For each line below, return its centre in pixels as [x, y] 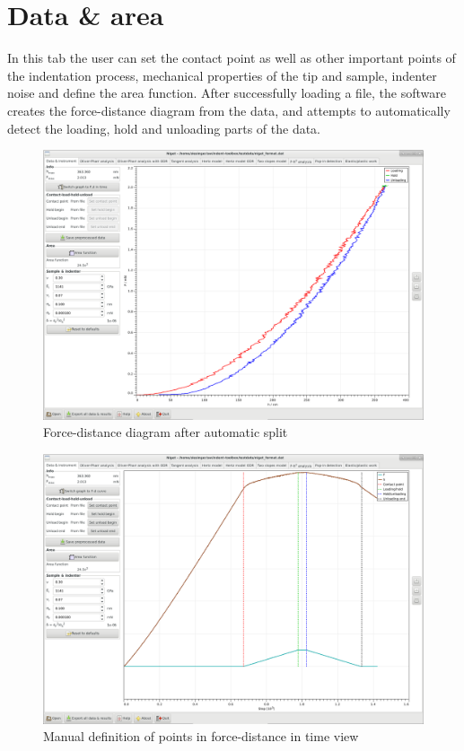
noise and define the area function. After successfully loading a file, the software [227, 93]
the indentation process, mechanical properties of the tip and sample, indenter [222, 75]
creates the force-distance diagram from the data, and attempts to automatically [229, 110]
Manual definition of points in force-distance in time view [201, 736]
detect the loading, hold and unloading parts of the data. [164, 128]
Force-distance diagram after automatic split [166, 432]
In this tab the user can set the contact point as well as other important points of [232, 58]
